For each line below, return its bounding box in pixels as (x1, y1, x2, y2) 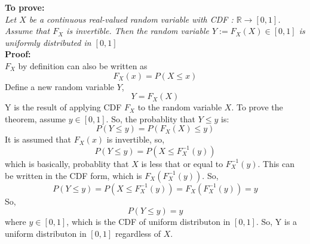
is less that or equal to (141, 157, 223, 169)
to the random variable (137, 101, 222, 113)
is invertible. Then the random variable (66, 24, 209, 37)
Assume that (5, 24, 50, 37)
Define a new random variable (5, 80, 115, 92)
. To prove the (231, 101, 283, 113)
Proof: (5, 48, 31, 60)
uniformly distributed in (5, 36, 91, 48)
